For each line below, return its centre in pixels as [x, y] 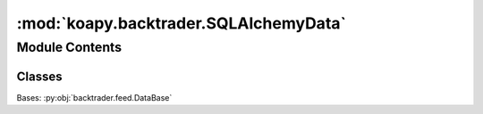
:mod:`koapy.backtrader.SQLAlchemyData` [181, 23]
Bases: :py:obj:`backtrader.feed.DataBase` [94, 97]
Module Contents [69, 47]
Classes [39, 76]
